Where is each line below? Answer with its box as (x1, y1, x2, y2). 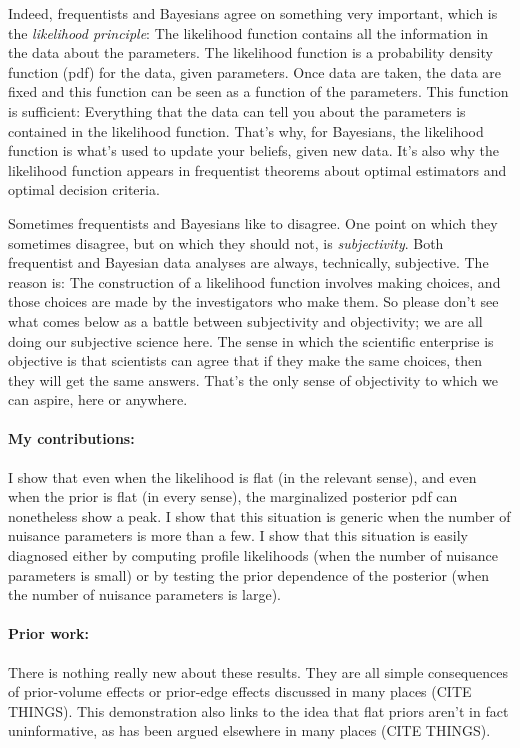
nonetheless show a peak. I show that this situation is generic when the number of (8, 505, 511, 526)
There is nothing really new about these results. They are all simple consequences (8, 661, 508, 682)
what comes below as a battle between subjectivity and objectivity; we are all (8, 310, 483, 331)
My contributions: (8, 428, 135, 449)
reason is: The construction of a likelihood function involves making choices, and (8, 271, 501, 292)
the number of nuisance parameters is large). (8, 584, 281, 605)
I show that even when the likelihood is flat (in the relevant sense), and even (8, 466, 477, 487)
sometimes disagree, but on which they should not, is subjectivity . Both (8, 232, 444, 253)
